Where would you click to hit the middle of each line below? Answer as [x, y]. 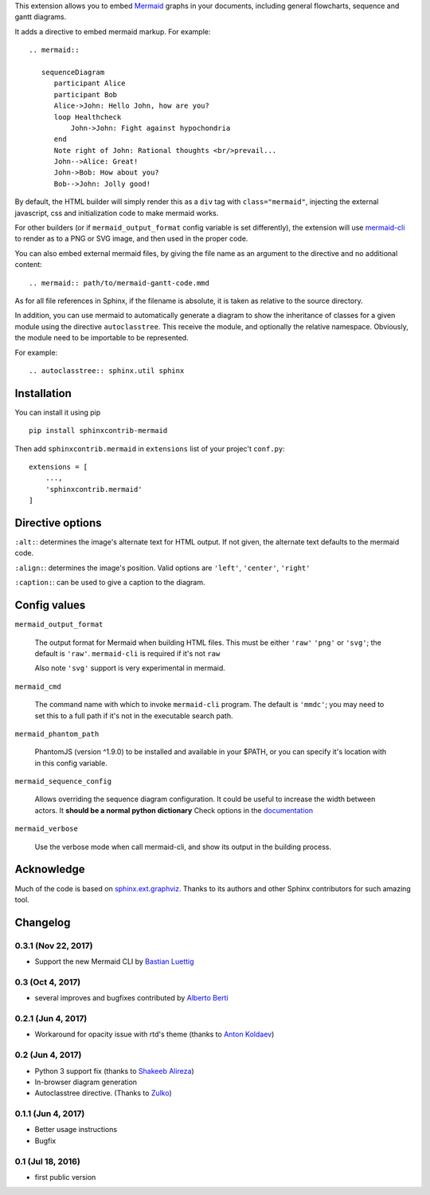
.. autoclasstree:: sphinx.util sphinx [107, 370]
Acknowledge [50, 869]
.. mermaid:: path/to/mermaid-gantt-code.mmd [119, 283]
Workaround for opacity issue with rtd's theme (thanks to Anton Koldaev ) [154, 1034]
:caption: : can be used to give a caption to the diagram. [110, 583]
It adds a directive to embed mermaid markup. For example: [113, 31]
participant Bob [86, 94]
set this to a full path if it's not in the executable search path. [134, 715]
